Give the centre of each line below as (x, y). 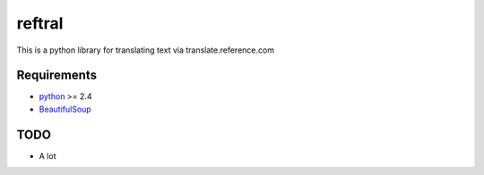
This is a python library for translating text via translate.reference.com (146, 50)
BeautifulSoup (65, 109)
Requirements (57, 75)
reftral (40, 23)
